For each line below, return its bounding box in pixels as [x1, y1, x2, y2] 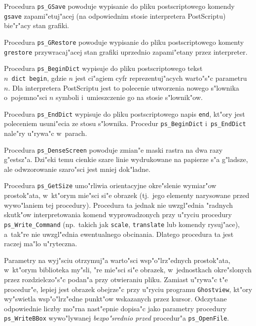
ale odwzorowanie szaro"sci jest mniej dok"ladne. [4, 163, 150, 174]
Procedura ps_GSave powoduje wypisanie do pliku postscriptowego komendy [4, 1, 235, 11]
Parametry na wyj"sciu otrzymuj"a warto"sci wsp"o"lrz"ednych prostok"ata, [4, 255, 230, 265]
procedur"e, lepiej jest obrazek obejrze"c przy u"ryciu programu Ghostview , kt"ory [4, 284, 253, 294]
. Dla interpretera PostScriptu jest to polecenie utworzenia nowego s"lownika [8, 82, 239, 93]
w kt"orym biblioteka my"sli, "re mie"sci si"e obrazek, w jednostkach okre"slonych [4, 264, 252, 275]
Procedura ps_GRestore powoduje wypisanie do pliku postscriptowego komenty [4, 36, 244, 47]
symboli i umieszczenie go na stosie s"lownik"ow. [56, 92, 203, 102]
